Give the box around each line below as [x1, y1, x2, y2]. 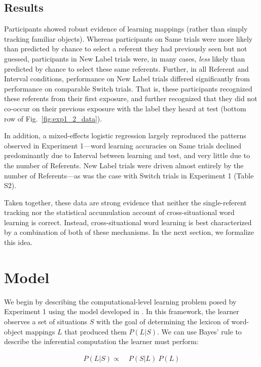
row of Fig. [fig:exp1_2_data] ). [4, 113, 102, 124]
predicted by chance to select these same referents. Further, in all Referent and [4, 63, 249, 74]
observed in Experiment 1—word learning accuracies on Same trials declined [4, 140, 242, 150]
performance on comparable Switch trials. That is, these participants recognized [4, 83, 252, 94]
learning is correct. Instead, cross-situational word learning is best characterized [4, 217, 252, 227]
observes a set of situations [4, 316, 88, 326]
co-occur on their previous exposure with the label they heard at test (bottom [4, 103, 246, 113]
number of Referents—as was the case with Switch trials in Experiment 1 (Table [4, 170, 254, 180]
